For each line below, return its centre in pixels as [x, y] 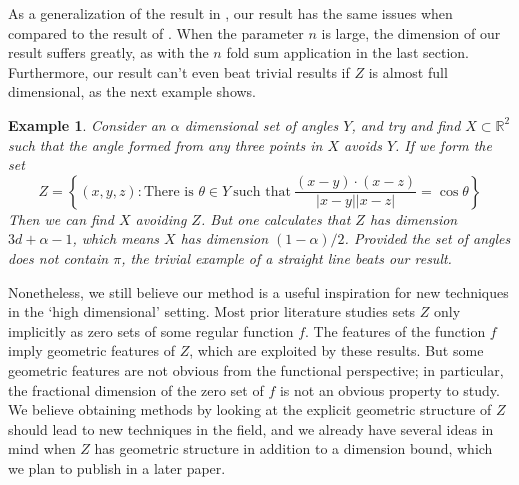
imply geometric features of [91, 350]
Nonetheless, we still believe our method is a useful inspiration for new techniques [258, 291]
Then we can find [61, 218]
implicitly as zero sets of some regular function [151, 330]
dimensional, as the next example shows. [132, 91]
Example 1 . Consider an [87, 124]
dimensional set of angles [261, 124]
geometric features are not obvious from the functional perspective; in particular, [256, 369]
